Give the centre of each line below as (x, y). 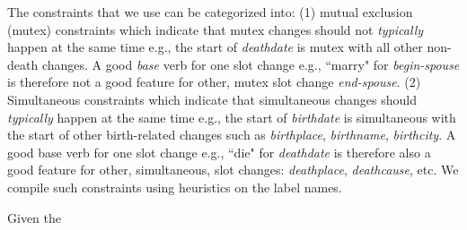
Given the (34, 217)
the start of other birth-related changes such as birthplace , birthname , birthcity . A (232, 135)
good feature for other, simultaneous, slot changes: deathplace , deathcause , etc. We (233, 170)
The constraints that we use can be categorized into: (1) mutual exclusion (210, 12)
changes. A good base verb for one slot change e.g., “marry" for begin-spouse (251, 64)
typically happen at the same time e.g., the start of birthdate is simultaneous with (232, 117)
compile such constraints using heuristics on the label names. (175, 187)
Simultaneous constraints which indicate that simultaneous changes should (212, 99)
